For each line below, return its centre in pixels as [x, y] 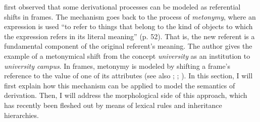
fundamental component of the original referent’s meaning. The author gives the [128, 46]
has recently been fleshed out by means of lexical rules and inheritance [113, 105]
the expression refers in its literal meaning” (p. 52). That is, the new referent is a [129, 36]
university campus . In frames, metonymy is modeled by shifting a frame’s [117, 66]
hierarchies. [21, 115]
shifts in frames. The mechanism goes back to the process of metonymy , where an [130, 16]
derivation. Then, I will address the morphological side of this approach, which [126, 95]
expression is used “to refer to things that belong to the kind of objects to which [128, 26]
